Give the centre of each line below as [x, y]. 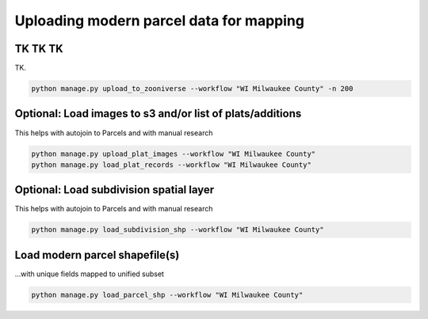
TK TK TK [39, 49]
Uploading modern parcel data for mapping [160, 21]
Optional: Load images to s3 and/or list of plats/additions [158, 114]
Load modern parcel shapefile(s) [97, 254]
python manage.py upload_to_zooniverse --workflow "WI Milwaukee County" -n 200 [192, 89]
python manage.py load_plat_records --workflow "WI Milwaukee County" [172, 165]
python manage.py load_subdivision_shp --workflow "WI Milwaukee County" [178, 230]
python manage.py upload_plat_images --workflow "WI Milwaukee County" [174, 154]
